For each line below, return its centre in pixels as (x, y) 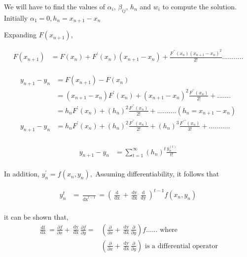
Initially (16, 17)
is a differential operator (181, 246)
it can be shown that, (36, 216)
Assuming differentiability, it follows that (157, 174)
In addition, (22, 174)
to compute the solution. (199, 6)
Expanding (20, 35)
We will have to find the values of (55, 6)
